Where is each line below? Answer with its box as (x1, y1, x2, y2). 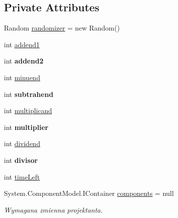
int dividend (4, 138, 40, 149)
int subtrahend (4, 89, 53, 99)
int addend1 (4, 39, 40, 49)
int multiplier (4, 122, 49, 132)
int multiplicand (4, 105, 52, 116)
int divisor (4, 155, 38, 165)
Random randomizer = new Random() (4, 23, 120, 33)
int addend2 (4, 56, 44, 66)
